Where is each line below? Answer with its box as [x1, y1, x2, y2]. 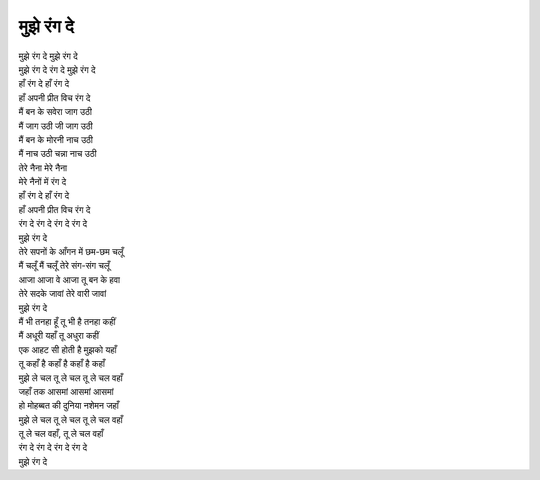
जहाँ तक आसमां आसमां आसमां [18, 385, 114, 397]
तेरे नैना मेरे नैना [18, 161, 68, 174]
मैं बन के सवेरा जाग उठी [18, 106, 92, 118]
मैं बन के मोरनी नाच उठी [18, 133, 94, 145]
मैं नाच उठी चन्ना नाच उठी [18, 148, 97, 160]
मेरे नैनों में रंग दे [18, 176, 67, 188]
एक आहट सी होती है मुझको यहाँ [18, 343, 117, 355]
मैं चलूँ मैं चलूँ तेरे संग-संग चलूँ [18, 260, 110, 272]
